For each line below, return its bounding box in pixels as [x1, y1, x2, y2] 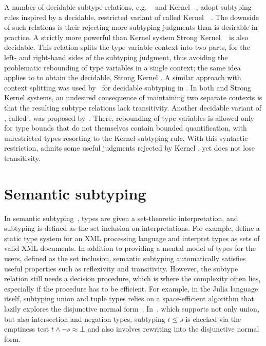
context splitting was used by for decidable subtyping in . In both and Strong [4, 82, 252, 93]
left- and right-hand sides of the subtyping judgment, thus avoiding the [4, 51, 228, 62]
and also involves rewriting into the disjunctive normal [87, 323, 259, 334]
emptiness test [4, 323, 49, 334]
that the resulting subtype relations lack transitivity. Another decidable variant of [4, 102, 262, 113]
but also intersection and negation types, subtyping [4, 313, 165, 324]
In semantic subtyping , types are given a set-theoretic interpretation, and [4, 212, 238, 223]
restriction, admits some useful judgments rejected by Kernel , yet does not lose [4, 142, 255, 153]
